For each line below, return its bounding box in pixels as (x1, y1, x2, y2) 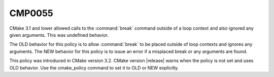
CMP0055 (9, 8, 53, 19)
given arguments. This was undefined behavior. (9, 32, 109, 38)
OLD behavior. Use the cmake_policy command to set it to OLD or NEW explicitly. (9, 64, 179, 70)
